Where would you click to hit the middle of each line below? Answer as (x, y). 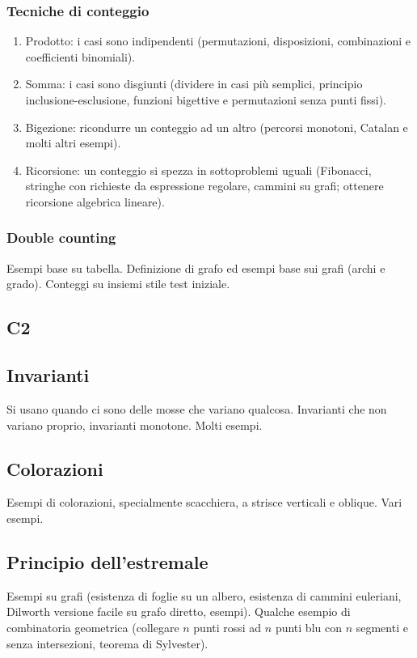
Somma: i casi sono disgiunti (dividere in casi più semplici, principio (194, 84)
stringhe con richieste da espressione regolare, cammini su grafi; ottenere (204, 186)
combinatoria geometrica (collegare (93, 627)
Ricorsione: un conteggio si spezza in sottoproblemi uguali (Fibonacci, (198, 170)
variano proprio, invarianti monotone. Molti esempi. (135, 425)
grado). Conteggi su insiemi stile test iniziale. (118, 284)
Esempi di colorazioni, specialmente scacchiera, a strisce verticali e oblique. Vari (204, 502)
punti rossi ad (227, 627)
